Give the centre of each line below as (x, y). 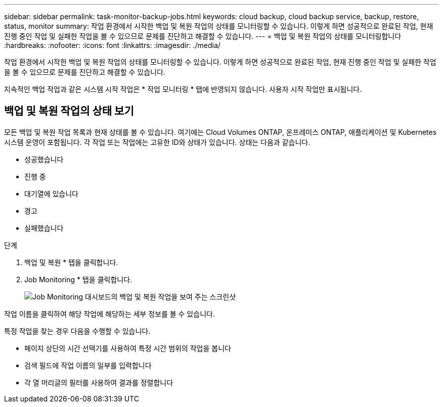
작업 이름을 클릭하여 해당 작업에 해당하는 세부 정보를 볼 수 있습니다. (109, 314)
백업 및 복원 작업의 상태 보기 (69, 111)
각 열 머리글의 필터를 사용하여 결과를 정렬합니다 (99, 382)
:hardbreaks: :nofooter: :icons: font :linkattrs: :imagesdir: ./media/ (112, 45)
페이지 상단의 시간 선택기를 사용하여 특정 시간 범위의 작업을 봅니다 (128, 348)
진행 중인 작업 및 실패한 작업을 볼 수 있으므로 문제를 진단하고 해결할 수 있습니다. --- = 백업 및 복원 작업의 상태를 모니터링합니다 (203, 36)
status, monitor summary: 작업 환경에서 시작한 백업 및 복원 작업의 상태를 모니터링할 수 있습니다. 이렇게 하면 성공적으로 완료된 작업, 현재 (219, 26)
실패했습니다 (44, 228)
